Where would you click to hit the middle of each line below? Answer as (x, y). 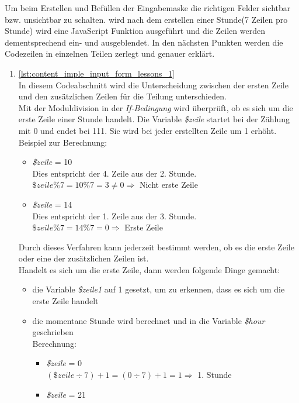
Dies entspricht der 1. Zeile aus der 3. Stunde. (114, 216)
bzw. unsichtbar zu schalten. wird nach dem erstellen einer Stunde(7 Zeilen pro (146, 19)
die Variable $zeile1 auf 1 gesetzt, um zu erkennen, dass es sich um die (159, 289)
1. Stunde (215, 375)
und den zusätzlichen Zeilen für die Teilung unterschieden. (122, 96)
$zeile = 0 (64, 363)
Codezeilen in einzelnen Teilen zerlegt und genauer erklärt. (110, 54)
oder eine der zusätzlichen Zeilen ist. (84, 258)
